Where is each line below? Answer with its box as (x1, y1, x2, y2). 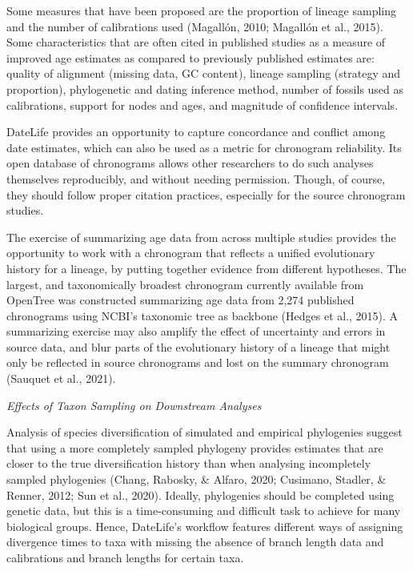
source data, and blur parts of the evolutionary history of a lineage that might (6, 338, 391, 355)
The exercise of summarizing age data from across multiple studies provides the (6, 228, 396, 245)
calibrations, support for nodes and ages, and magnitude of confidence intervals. (6, 96, 399, 113)
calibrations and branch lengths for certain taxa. (6, 549, 244, 565)
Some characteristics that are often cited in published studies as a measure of (6, 34, 386, 50)
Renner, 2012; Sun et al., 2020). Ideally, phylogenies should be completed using (6, 486, 395, 503)
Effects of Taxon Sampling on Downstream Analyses (6, 396, 262, 413)
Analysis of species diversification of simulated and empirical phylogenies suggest (6, 424, 403, 440)
